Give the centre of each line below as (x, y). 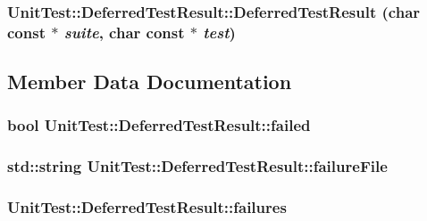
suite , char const (124, 32)
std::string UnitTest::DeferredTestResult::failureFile (197, 166)
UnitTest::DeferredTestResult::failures (147, 207)
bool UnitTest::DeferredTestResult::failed (159, 125)
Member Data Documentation (150, 82)
